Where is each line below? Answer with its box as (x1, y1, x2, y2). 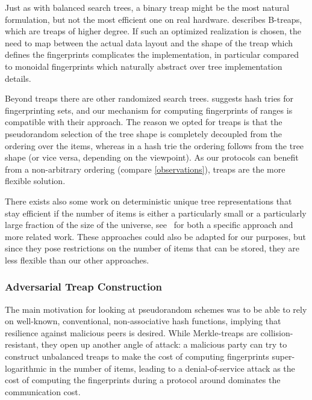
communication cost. (5, 385, 81, 398)
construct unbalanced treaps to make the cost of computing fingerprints (5, 350, 269, 363)
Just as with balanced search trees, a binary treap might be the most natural (5, 1, 290, 13)
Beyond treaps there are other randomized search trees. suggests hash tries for (5, 92, 294, 105)
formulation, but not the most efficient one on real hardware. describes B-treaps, (5, 13, 302, 25)
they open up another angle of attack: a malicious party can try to (41, 338, 287, 351)
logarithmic (5, 362, 47, 374)
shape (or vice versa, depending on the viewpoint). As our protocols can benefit (5, 151, 299, 164)
